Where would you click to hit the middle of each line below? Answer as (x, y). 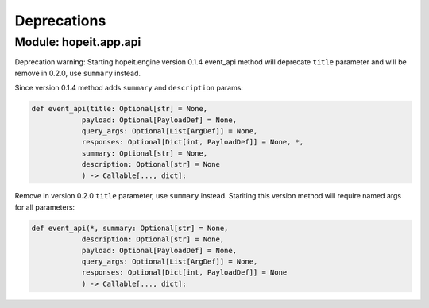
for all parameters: (45, 207)
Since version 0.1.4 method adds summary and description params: (129, 88)
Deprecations (60, 21)
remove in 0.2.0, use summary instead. (78, 73)
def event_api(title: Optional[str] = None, (120, 109)
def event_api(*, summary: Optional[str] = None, (130, 228)
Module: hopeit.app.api (78, 42)
